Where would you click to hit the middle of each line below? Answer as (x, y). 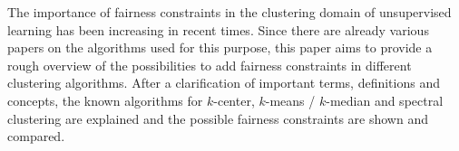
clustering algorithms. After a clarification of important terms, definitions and (224, 83)
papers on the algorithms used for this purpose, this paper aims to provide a (220, 47)
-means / (290, 100)
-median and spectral (385, 100)
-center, (234, 100)
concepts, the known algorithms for (105, 100)
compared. (36, 136)
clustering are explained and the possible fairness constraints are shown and (218, 118)
